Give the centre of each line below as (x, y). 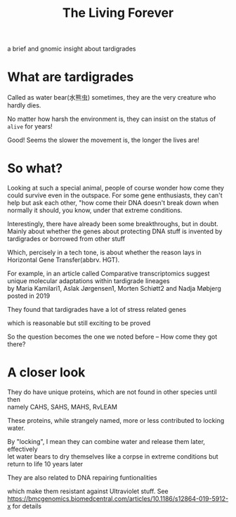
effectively (22, 449)
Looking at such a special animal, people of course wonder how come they (116, 188)
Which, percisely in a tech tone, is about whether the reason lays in (104, 253)
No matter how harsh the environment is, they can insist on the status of (112, 119)
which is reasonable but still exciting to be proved (79, 323)
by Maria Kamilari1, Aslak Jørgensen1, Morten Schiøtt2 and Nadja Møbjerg (114, 289)
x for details (25, 506)
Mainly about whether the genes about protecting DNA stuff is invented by (115, 231)
